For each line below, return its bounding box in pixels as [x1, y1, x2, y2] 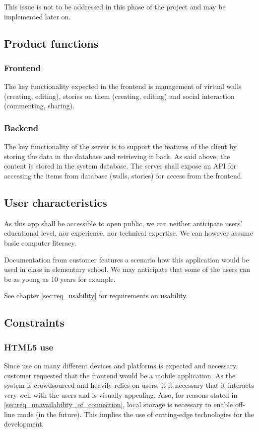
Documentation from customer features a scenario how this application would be [4, 254, 249, 264]
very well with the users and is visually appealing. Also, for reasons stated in [4, 389, 238, 400]
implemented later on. [4, 11, 71, 21]
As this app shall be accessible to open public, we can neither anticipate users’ [4, 218, 243, 228]
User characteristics [4, 194, 107, 210]
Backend [4, 121, 39, 134]
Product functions [4, 35, 99, 51]
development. [4, 419, 44, 429]
